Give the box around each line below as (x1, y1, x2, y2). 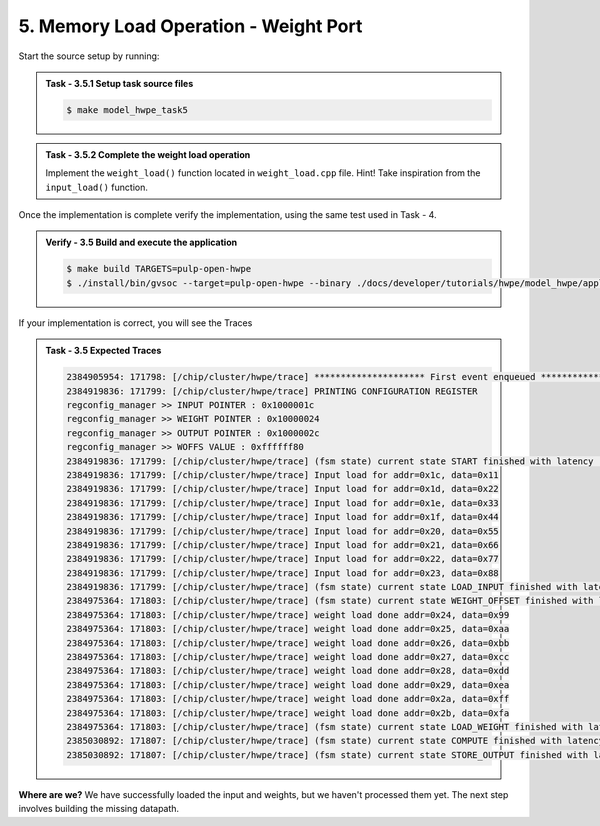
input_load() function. (45, 181, 149, 193)
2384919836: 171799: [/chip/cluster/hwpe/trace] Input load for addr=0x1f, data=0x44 (66, 511, 499, 523)
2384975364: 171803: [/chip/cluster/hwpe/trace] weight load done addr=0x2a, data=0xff (66, 693, 510, 705)
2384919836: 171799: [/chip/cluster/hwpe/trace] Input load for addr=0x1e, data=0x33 (66, 497, 499, 509)
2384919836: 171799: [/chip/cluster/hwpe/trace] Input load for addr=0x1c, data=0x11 (66, 469, 499, 480)
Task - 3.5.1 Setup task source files (45, 77, 194, 89)
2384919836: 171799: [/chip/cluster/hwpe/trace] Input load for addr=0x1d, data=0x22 (66, 483, 499, 495)
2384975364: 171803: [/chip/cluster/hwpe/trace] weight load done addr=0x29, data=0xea (66, 679, 510, 690)
